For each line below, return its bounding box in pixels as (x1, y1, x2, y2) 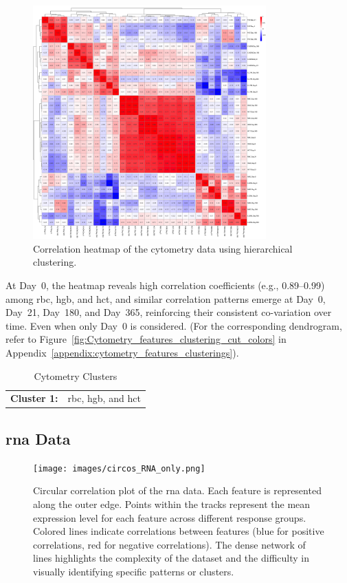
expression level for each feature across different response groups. (33, 510, 306, 524)
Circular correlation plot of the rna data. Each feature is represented (33, 483, 322, 498)
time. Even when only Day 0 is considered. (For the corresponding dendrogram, (5, 318, 342, 332)
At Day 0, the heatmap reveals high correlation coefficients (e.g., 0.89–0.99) (5, 277, 325, 292)
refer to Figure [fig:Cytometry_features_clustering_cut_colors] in (5, 332, 287, 346)
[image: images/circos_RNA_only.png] (33, 463, 205, 474)
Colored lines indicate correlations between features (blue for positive (33, 524, 324, 538)
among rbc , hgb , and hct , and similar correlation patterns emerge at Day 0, (5, 291, 326, 306)
